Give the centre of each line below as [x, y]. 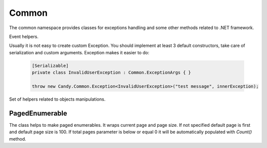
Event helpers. [24, 37]
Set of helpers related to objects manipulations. [57, 99]
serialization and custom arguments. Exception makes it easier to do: [79, 52]
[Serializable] [50, 66]
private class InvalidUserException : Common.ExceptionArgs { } [111, 73]
